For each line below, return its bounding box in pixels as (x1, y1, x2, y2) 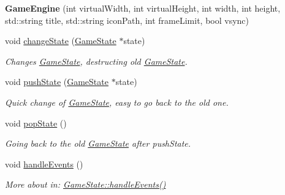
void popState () (5, 116, 67, 129)
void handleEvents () (5, 157, 83, 170)
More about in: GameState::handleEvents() (5, 178, 166, 191)
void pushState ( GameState (5, 75, 108, 88)
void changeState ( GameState (5, 34, 116, 47)
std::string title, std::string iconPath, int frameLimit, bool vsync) (5, 13, 249, 26)
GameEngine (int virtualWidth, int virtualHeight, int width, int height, (5, 2, 281, 14)
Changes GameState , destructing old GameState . (5, 54, 188, 67)
